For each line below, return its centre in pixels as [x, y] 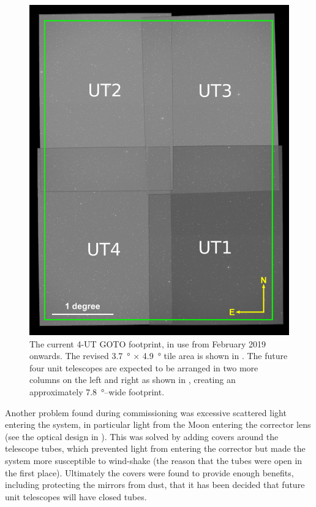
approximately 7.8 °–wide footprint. [97, 391]
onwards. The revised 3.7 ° [80, 356]
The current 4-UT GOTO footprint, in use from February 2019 [148, 343]
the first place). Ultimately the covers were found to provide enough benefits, [149, 472]
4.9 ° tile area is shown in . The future [215, 356]
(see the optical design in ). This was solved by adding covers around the [142, 436]
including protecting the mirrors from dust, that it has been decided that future [155, 485]
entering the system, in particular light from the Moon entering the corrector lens [158, 424]
